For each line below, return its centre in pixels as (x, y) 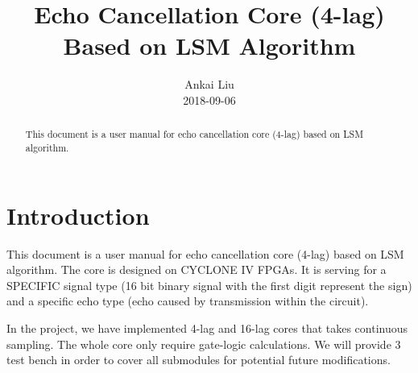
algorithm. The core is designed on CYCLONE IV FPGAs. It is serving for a (197, 269)
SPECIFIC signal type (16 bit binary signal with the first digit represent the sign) (209, 285)
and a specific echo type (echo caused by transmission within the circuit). (188, 301)
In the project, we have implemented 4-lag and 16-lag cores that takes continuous (207, 327)
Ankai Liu (209, 84)
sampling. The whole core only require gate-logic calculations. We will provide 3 (204, 344)
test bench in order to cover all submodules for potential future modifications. (199, 360)
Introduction (78, 215)
